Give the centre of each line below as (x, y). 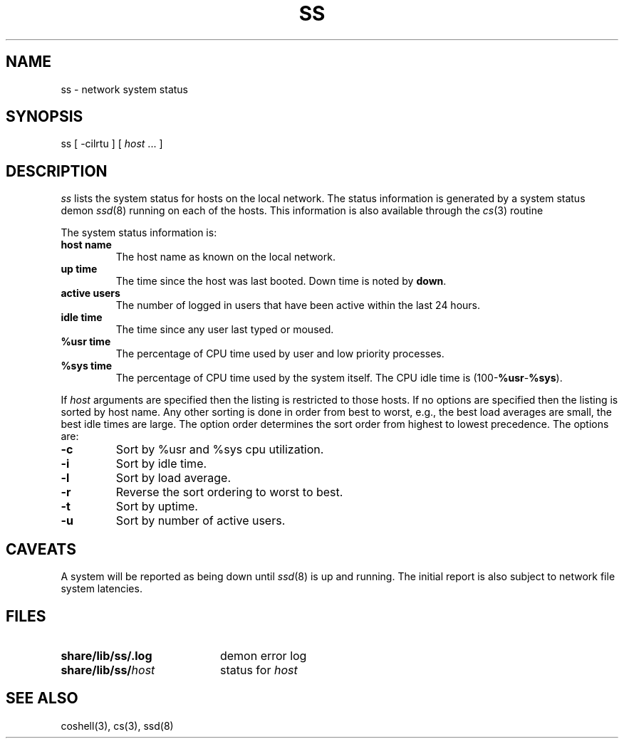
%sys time (87, 366)
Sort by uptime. (157, 507)
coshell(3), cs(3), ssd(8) (117, 725)
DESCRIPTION (57, 171)
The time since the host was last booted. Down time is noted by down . (281, 281)
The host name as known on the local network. (225, 257)
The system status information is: (139, 233)
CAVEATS (41, 549)
